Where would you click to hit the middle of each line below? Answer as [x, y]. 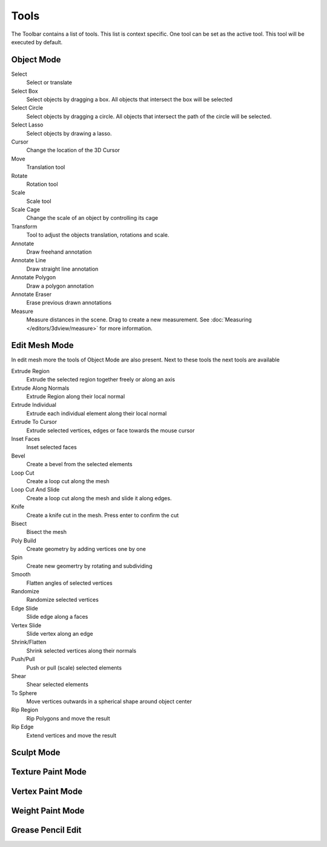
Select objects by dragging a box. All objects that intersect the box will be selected [129, 99]
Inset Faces [26, 438]
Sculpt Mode [36, 753]
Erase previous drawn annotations [69, 303]
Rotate [19, 176]
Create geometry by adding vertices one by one [86, 549]
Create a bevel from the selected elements [79, 464]
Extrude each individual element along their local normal [97, 413]
